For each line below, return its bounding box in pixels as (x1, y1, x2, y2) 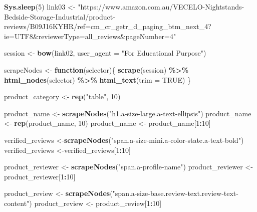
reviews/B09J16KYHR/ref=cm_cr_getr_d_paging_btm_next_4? (4, 21, 211, 32)
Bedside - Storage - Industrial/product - (4, 11, 115, 22)
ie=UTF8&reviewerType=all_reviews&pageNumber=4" (4, 31, 176, 41)
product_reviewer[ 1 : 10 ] (4, 171, 76, 181)
